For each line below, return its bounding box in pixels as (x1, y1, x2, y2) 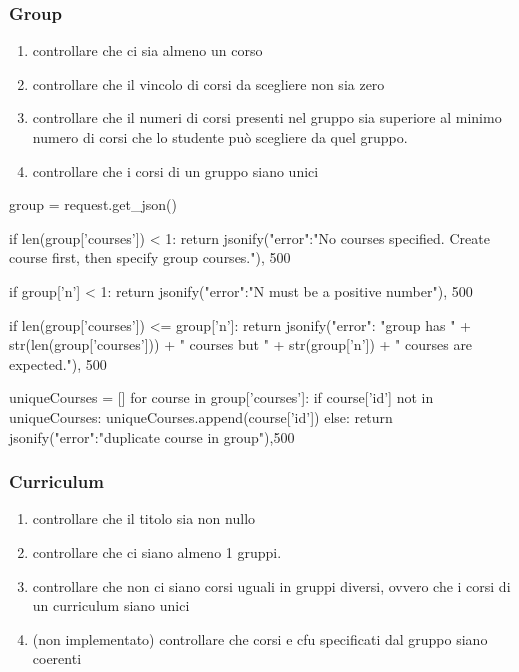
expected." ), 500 (9, 353, 107, 374)
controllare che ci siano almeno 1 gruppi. (32, 541, 282, 562)
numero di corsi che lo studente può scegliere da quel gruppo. (32, 127, 408, 147)
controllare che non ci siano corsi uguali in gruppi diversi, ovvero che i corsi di (32, 575, 511, 596)
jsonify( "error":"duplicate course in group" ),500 (9, 426, 295, 447)
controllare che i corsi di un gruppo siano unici (32, 160, 319, 181)
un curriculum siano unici (32, 595, 190, 616)
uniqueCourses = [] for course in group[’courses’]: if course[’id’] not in (9, 387, 434, 408)
